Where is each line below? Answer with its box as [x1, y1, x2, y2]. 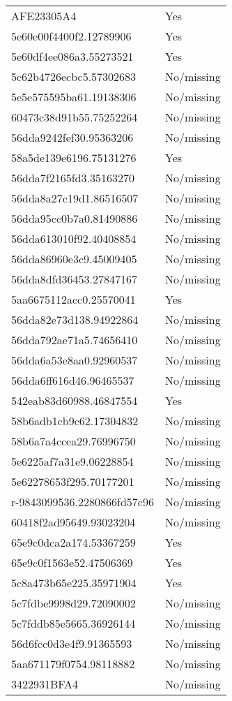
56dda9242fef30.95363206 [11, 129, 134, 145]
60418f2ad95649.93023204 [11, 514, 136, 530]
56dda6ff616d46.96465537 [11, 372, 134, 388]
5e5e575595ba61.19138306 [11, 89, 137, 105]
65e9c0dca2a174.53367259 [11, 534, 136, 550]
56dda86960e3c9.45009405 [11, 251, 137, 267]
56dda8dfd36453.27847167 [11, 271, 137, 287]
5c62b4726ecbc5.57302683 [11, 68, 137, 84]
